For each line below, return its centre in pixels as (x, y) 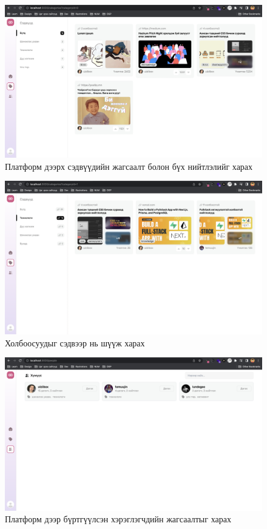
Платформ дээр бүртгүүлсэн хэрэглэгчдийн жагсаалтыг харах (118, 519)
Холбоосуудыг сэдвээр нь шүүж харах (75, 342)
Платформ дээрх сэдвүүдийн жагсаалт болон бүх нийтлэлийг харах (129, 166)
